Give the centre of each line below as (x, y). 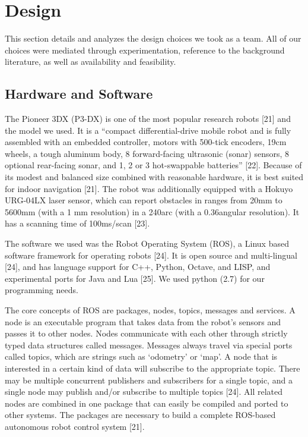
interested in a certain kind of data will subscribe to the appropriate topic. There (153, 368)
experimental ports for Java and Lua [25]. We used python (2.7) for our (135, 278)
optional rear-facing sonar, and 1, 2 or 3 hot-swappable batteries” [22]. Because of (153, 165)
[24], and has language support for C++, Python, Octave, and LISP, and (138, 267)
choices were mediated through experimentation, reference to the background (145, 50)
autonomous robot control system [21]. (75, 426)
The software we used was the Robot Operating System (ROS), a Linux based (147, 243)
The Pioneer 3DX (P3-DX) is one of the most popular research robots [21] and (148, 119)
